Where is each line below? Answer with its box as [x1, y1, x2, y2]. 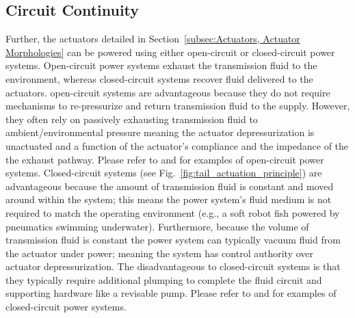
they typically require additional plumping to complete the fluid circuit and [5, 272, 322, 287]
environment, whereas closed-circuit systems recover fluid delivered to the [5, 71, 313, 85]
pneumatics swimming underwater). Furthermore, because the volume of [5, 219, 309, 233]
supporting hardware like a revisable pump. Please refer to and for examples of [5, 286, 337, 300]
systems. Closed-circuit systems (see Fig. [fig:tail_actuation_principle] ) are [5, 165, 322, 180]
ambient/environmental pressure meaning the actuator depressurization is [5, 125, 315, 140]
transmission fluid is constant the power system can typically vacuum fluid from [5, 233, 341, 247]
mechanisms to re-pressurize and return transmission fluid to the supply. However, [5, 98, 350, 113]
